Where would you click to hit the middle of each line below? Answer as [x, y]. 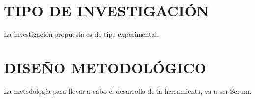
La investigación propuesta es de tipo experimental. [82, 34]
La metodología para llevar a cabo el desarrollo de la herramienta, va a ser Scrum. [128, 90]
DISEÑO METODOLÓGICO [105, 67]
